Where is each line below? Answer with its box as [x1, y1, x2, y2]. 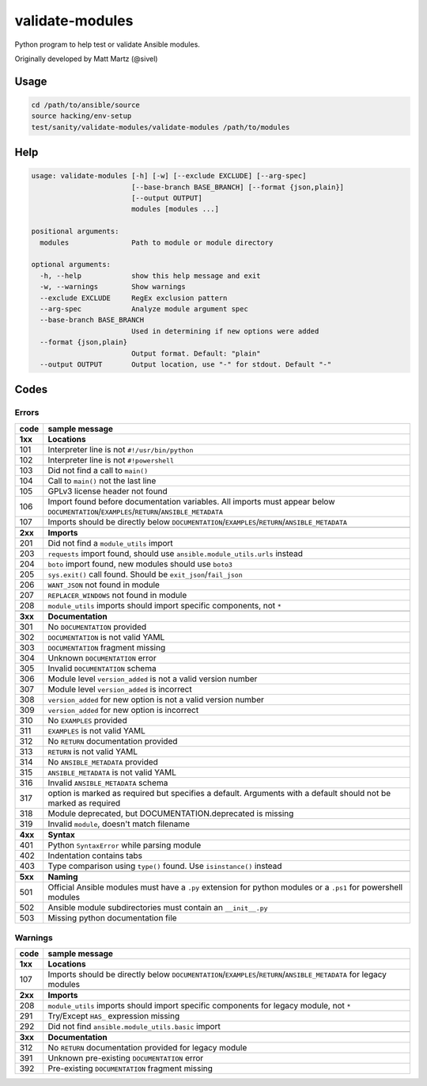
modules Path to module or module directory [40, 238, 274, 247]
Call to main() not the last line [47, 475, 157, 486]
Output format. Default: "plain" [130, 349, 261, 358]
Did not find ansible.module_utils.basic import [47, 1021, 221, 1032]
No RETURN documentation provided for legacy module [47, 1042, 248, 1054]
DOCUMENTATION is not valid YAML [47, 631, 165, 642]
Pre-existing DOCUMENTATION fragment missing [47, 1063, 213, 1074]
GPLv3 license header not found [47, 486, 168, 497]
